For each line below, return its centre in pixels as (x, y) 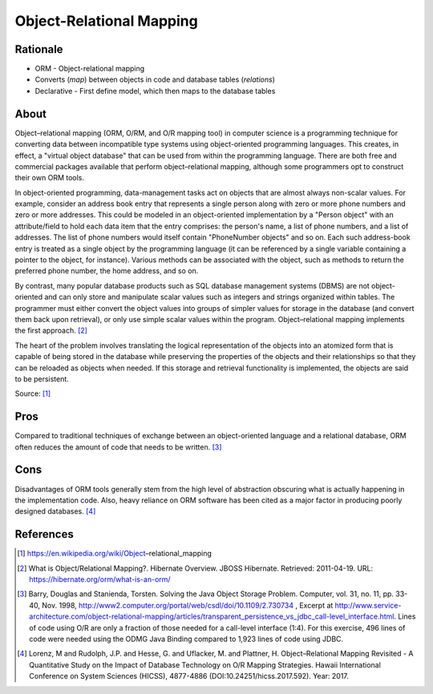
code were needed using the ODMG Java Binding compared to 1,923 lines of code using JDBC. (186, 639)
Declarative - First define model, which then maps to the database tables (155, 91)
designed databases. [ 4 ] (55, 511)
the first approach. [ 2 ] (51, 331)
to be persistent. (42, 379)
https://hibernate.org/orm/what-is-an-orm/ (100, 579)
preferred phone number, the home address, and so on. (107, 271)
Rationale (39, 49)
